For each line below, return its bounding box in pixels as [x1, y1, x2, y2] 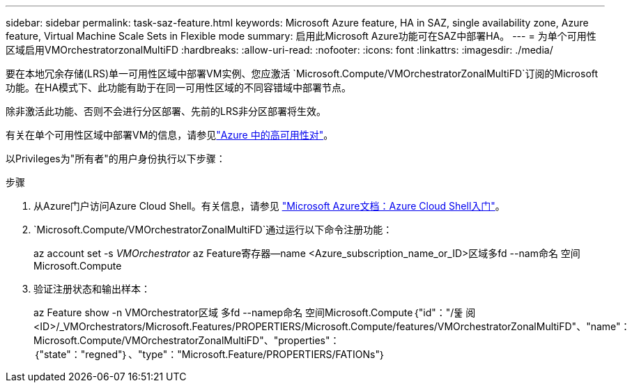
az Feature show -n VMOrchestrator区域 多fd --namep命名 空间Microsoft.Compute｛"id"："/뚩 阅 [33, 306, 476, 318]
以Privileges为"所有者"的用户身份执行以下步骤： [6, 153, 226, 164]
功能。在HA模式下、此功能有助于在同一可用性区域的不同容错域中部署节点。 [6, 82, 352, 93]
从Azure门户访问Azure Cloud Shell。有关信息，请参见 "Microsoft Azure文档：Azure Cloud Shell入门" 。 [33, 200, 505, 212]
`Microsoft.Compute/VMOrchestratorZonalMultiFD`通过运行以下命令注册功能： [33, 224, 393, 235]
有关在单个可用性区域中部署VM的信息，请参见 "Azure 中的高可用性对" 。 [6, 129, 334, 141]
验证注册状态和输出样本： [33, 283, 151, 295]
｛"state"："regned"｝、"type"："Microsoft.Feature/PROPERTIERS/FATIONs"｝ [33, 348, 386, 360]
